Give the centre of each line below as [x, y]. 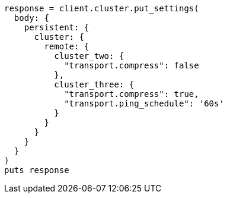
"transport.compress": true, [132, 94]
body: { [31, 18]
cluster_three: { [94, 84]
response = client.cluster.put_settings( [102, 8]
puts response [37, 170]
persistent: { [57, 27]
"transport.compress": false [132, 65]
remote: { [67, 46]
